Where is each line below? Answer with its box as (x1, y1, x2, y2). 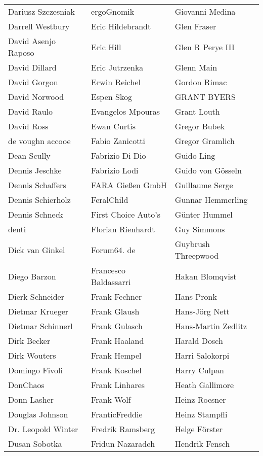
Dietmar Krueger (8, 305, 69, 317)
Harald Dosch (174, 335, 223, 346)
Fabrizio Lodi (91, 164, 139, 176)
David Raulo (8, 106, 53, 117)
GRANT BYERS (174, 91, 236, 102)
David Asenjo (8, 35, 56, 47)
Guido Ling (174, 150, 215, 161)
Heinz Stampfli (174, 408, 228, 420)
